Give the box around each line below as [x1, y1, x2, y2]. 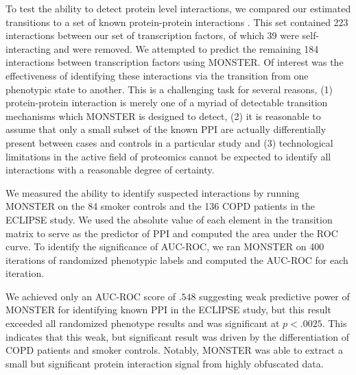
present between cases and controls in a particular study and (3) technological [5, 135, 333, 149]
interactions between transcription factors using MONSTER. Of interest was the [5, 55, 344, 69]
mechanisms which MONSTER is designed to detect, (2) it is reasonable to [5, 108, 321, 123]
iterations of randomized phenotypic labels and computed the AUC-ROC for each [5, 252, 348, 267]
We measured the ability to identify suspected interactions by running [5, 185, 300, 199]
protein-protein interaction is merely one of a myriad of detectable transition [5, 95, 328, 110]
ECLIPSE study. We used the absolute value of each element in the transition [5, 212, 333, 226]
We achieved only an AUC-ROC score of [5, 289, 176, 303]
